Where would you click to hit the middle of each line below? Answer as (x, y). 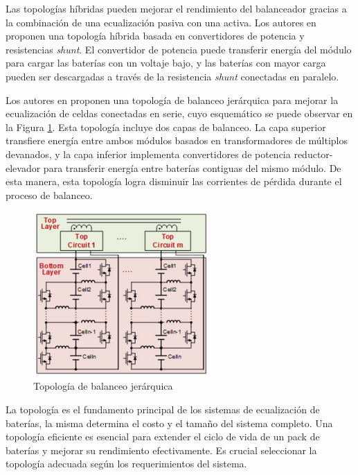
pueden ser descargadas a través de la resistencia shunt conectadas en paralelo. (172, 76)
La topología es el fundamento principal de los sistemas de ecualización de (163, 409)
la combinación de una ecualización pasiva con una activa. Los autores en (161, 22)
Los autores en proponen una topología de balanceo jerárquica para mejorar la (172, 100)
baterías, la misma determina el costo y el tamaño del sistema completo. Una (169, 423)
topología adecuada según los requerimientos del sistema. (126, 464)
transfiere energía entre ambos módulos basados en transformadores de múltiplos (177, 140)
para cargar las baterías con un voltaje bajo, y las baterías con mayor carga (166, 63)
